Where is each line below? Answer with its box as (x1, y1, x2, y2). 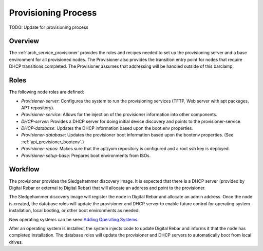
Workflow (9, 165, 40, 174)
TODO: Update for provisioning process (9, 24, 89, 30)
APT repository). (21, 105, 55, 111)
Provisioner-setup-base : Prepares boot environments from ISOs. (21, 153, 151, 158)
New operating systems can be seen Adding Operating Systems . (9, 216, 139, 222)
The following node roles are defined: (9, 89, 85, 95)
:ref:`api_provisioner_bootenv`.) (21, 139, 84, 145)
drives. (9, 239, 23, 245)
